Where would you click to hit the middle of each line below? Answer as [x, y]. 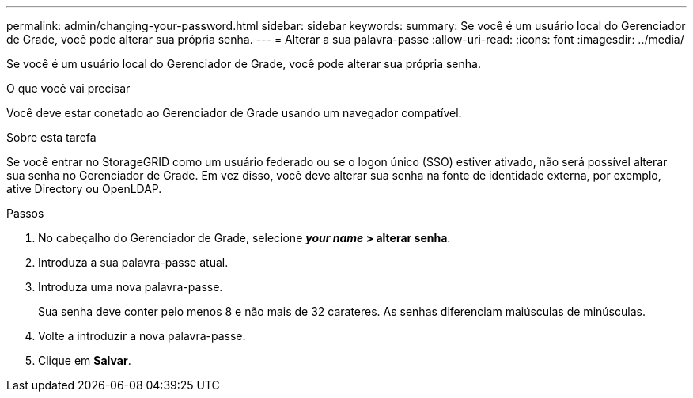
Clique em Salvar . [85, 360]
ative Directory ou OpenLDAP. [84, 189]
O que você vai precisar [68, 88]
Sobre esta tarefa [51, 137]
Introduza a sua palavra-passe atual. [133, 262]
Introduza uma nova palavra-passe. [131, 287]
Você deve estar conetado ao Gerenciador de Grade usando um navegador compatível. [234, 113]
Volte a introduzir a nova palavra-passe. [142, 336]
